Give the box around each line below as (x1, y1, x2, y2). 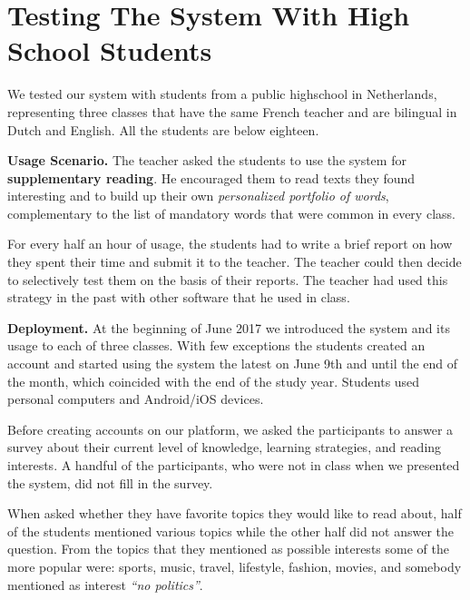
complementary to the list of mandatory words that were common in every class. (7, 203, 455, 222)
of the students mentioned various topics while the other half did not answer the (7, 521, 455, 540)
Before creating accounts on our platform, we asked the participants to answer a (7, 419, 454, 438)
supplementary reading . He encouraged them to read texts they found (7, 168, 416, 187)
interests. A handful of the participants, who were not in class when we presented (7, 456, 460, 474)
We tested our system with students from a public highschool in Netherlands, (7, 84, 437, 103)
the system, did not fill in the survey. (7, 473, 213, 492)
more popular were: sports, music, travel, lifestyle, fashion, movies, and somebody (7, 556, 462, 575)
